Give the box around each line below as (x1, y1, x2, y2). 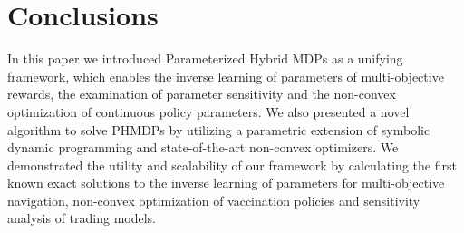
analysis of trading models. (7, 209, 157, 228)
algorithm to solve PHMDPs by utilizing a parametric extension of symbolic (7, 120, 430, 139)
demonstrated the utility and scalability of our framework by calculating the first (7, 155, 457, 174)
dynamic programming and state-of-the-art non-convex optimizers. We (7, 138, 399, 157)
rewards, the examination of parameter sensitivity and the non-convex (7, 84, 396, 103)
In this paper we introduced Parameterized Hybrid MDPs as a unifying (7, 49, 403, 68)
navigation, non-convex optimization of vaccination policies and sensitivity (7, 190, 420, 209)
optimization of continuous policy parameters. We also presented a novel (7, 102, 410, 121)
